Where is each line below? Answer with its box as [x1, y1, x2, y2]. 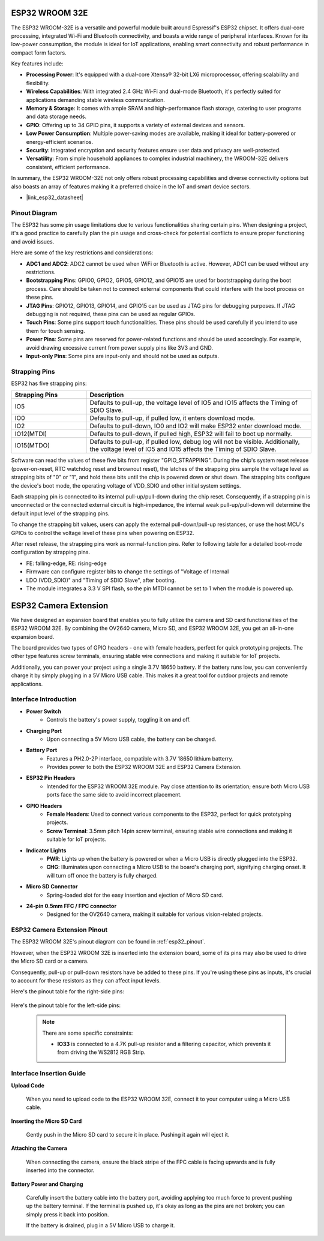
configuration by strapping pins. [11, 549, 90, 556]
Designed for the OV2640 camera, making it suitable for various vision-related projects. [46, 911, 263, 918]
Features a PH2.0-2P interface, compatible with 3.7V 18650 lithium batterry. [46, 755, 233, 762]
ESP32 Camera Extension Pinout [11, 926, 108, 934]
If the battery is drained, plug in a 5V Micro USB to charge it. [26, 1222, 175, 1229]
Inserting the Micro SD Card [11, 1117, 82, 1125]
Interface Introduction [11, 695, 77, 704]
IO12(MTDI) [14, 429, 47, 438]
